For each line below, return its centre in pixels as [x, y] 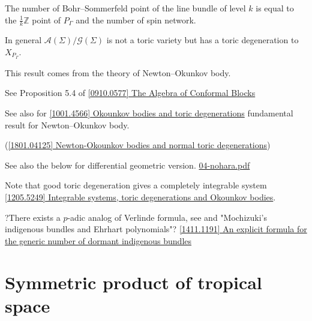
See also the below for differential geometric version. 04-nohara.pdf [127, 165]
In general [23, 40]
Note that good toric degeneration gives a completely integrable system [136, 185]
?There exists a [33, 217]
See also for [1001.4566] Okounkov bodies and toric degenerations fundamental [149, 113]
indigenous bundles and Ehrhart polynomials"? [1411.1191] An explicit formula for [156, 229]
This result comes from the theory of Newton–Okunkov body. [118, 72]
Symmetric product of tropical [133, 282]
